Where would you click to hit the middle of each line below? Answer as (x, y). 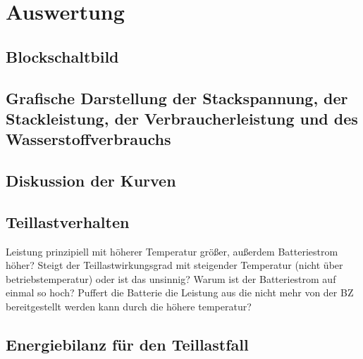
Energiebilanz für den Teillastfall (127, 345)
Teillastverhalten (68, 221)
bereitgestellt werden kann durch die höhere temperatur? (129, 307)
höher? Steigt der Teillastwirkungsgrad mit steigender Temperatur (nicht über (174, 265)
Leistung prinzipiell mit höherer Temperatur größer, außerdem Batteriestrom (172, 251)
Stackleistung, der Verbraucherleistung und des (182, 118)
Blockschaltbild (62, 56)
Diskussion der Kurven (91, 181)
